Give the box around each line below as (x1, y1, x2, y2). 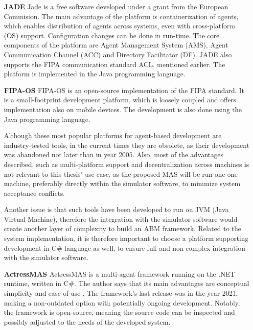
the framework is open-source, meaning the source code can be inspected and (4, 307, 235, 317)
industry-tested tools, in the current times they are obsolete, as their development (4, 140, 250, 150)
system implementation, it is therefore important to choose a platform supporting (4, 233, 249, 243)
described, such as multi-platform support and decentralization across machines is (4, 159, 249, 169)
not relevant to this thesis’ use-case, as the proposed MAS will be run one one (4, 168, 238, 179)
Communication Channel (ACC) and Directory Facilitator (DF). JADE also (4, 49, 232, 59)
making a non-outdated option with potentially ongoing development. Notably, (4, 297, 240, 307)
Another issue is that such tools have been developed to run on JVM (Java (4, 204, 229, 214)
